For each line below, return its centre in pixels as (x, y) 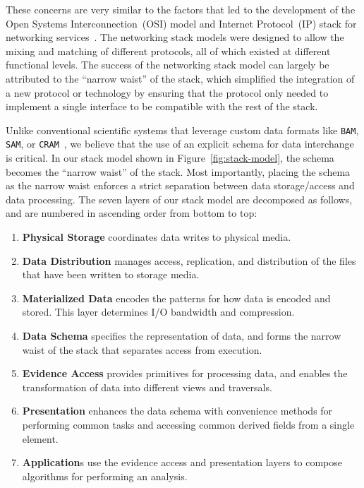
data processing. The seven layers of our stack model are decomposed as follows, (179, 199)
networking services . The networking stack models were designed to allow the (175, 37)
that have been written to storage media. (111, 274)
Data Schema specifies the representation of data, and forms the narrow (182, 335)
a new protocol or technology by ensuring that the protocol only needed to (167, 92)
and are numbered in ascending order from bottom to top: (132, 213)
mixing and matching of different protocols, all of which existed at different (168, 50)
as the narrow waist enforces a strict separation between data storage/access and (180, 185)
